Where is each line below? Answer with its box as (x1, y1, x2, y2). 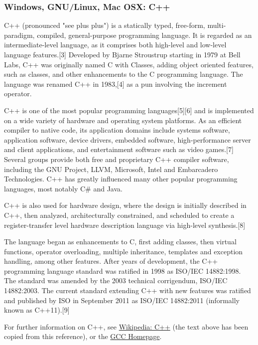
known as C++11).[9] (4, 305, 70, 315)
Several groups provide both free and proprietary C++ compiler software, (4, 154, 229, 164)
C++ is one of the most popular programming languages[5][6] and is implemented (4, 105, 254, 115)
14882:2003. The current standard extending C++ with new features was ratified (4, 285, 251, 296)
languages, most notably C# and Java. (4, 183, 123, 193)
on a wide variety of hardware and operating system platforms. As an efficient (4, 115, 242, 125)
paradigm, (4, 29, 35, 40)
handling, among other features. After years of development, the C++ (4, 256, 218, 266)
